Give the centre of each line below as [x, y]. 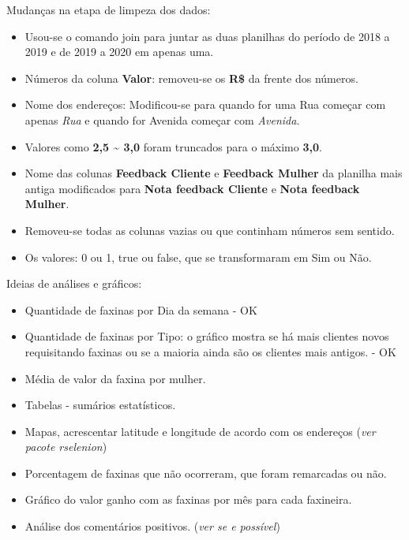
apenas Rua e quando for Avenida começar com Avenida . [162, 119]
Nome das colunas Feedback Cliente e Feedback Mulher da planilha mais [214, 173]
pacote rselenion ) [66, 447]
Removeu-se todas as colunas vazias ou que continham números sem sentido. [210, 230]
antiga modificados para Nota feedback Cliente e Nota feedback [192, 188]
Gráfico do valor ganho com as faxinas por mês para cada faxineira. [188, 499]
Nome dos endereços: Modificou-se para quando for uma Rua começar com [205, 104]
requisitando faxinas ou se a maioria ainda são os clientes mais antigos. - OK [210, 351]
